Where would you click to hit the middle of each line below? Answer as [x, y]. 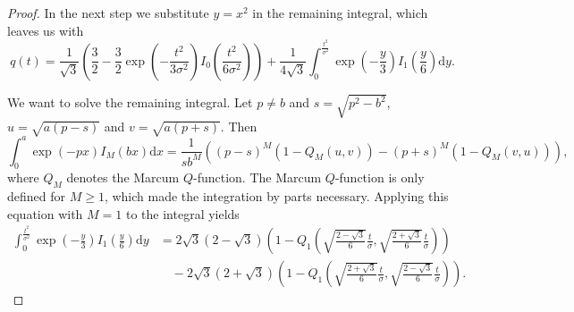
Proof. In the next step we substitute [108, 13]
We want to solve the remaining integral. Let [130, 102]
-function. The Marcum [257, 177]
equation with [45, 213]
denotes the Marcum [123, 177]
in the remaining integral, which [340, 13]
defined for [37, 196]
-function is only [380, 177]
